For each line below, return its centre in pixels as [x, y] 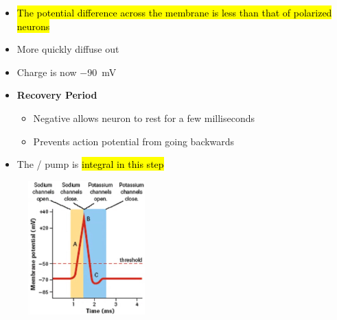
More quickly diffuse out [68, 49]
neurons [33, 26]
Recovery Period [57, 95]
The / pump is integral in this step [90, 164]
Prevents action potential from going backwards [134, 141]
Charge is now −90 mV [67, 72]
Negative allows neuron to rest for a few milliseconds [144, 118]
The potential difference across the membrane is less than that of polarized [174, 12]
